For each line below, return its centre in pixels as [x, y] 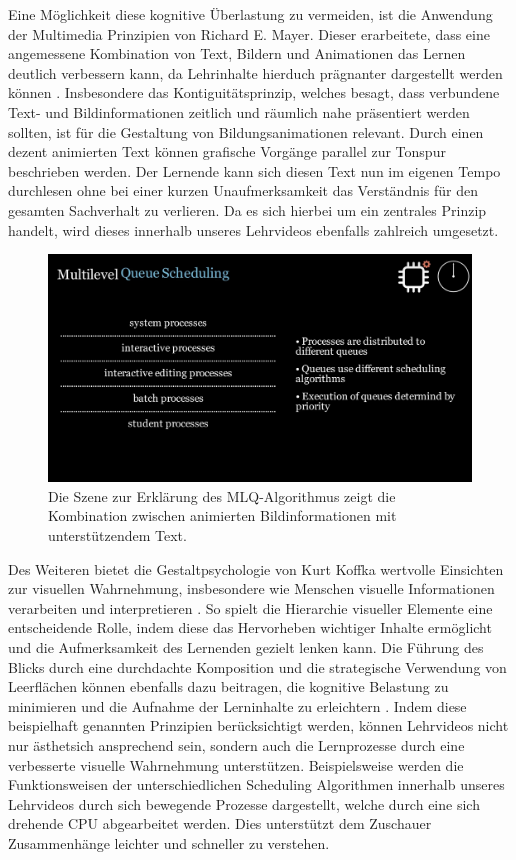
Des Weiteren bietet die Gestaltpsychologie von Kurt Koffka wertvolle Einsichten [256, 568]
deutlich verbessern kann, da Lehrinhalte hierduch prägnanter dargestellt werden [255, 72]
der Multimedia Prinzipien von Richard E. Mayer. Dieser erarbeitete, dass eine [249, 33]
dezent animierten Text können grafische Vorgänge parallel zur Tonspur [227, 151]
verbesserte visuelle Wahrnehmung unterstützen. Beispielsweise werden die [236, 764]
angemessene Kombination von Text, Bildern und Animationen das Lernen [237, 53]
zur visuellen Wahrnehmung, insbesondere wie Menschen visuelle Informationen [251, 588]
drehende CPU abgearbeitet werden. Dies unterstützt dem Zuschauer [220, 823]
